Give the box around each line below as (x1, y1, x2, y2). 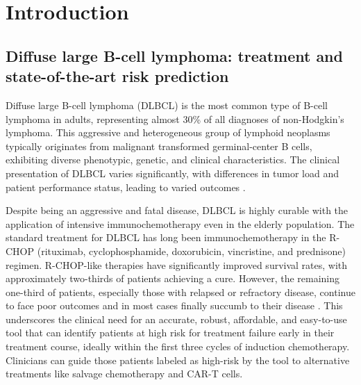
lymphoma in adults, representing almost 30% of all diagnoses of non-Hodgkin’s (6, 111, 344, 126)
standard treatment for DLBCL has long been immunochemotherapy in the (6, 230, 326, 245)
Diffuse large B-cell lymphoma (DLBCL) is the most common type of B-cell (6, 97, 328, 112)
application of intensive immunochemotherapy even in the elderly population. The (6, 216, 355, 231)
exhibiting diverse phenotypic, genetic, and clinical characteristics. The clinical (6, 152, 340, 167)
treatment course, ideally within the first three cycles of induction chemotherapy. (6, 339, 350, 354)
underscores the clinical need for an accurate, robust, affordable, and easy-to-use (6, 311, 347, 326)
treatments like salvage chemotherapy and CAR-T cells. (6, 366, 243, 381)
